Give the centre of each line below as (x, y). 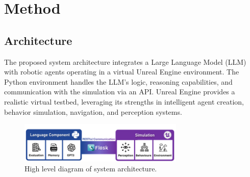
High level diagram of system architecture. (91, 169)
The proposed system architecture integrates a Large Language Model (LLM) (125, 61)
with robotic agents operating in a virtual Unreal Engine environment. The (122, 72)
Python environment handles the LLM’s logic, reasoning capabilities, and (118, 81)
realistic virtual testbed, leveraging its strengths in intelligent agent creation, (124, 101)
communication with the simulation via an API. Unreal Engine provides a (120, 92)
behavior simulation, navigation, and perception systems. (93, 111)
